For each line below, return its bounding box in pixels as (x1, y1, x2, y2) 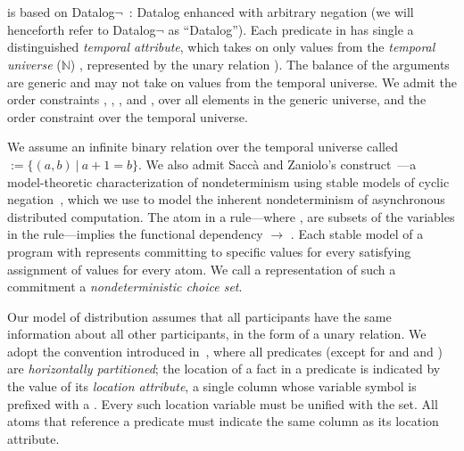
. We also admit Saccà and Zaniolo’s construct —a (137, 154, 417, 173)
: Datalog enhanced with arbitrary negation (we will (128, 3, 414, 21)
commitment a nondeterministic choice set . (7, 277, 243, 296)
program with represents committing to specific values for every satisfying (7, 242, 411, 260)
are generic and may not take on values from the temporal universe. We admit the (7, 72, 457, 91)
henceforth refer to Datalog (7, 20, 156, 38)
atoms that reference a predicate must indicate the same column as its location (7, 412, 439, 430)
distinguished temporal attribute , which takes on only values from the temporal (7, 37, 435, 56)
